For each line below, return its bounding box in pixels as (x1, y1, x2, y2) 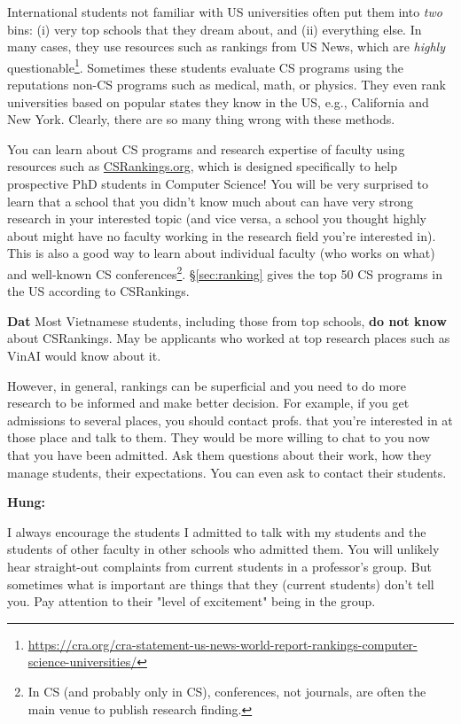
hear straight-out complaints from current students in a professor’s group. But (7, 557, 433, 575)
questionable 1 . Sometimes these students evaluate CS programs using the (7, 55, 404, 76)
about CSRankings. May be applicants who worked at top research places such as (7, 329, 450, 347)
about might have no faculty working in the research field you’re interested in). (7, 226, 436, 245)
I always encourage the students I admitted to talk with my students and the (7, 522, 426, 541)
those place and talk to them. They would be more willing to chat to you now (7, 428, 430, 447)
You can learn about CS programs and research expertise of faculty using (7, 139, 405, 158)
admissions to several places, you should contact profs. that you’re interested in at (7, 410, 453, 429)
